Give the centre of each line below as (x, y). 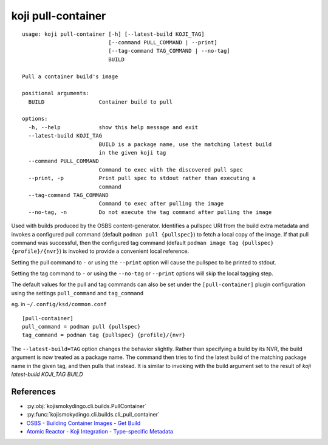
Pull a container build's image (70, 76)
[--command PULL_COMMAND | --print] (163, 42)
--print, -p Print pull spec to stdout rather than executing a (142, 178)
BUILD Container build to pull (101, 102)
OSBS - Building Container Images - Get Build (84, 423)
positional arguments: (56, 93)
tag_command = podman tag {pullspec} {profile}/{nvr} (104, 335)
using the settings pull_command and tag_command (77, 293)
